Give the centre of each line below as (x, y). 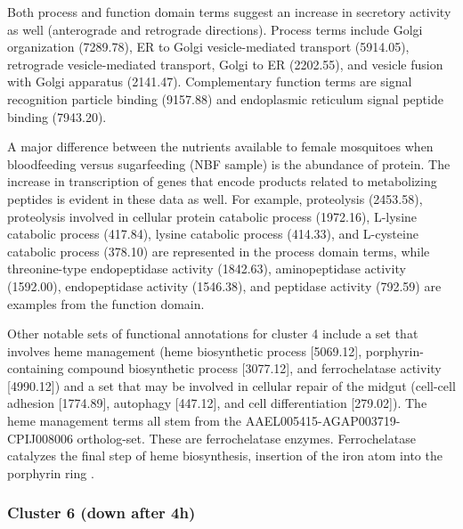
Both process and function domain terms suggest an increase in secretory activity (229, 12)
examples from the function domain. (106, 303)
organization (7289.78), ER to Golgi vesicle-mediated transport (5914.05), (208, 47)
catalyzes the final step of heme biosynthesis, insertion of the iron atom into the (225, 456)
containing (36, 368)
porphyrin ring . (51, 472)
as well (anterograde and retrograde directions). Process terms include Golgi (215, 29)
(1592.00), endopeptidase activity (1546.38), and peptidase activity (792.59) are (224, 285)
